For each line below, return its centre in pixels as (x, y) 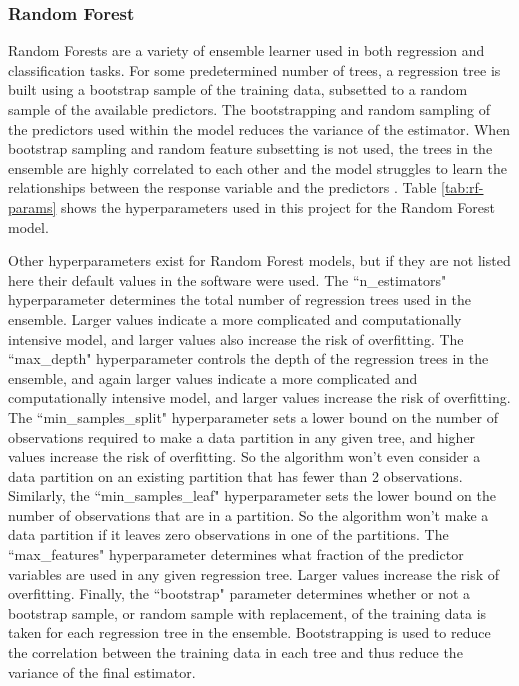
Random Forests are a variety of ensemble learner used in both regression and (246, 50)
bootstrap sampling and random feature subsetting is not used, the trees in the (250, 148)
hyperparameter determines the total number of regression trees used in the (240, 299)
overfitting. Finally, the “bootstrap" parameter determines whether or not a (239, 593)
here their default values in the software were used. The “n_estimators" (227, 279)
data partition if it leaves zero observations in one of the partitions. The (228, 534)
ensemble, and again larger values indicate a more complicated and (213, 377)
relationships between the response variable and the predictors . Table (222, 187)
